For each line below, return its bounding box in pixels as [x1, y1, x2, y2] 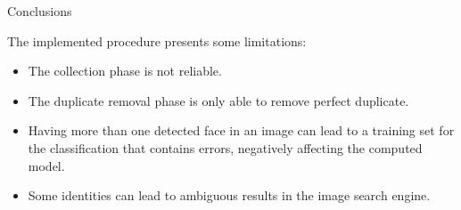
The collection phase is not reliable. [28, 61, 222, 80]
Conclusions [7, 2, 72, 20]
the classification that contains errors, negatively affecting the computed [28, 138, 423, 157]
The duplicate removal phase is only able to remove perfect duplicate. [28, 91, 409, 109]
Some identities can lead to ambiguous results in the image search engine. [28, 186, 431, 205]
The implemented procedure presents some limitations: [7, 31, 307, 50]
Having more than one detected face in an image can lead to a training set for [28, 121, 455, 140]
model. [28, 156, 65, 174]
